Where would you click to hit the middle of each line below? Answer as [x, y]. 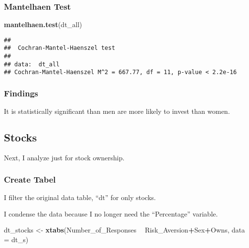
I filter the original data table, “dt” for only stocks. [80, 197]
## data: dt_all [32, 64]
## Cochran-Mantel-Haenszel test [60, 48]
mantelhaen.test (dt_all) [43, 24]
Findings [21, 93]
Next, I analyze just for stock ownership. [64, 158]
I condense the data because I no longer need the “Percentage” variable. [111, 213]
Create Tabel [30, 179]
